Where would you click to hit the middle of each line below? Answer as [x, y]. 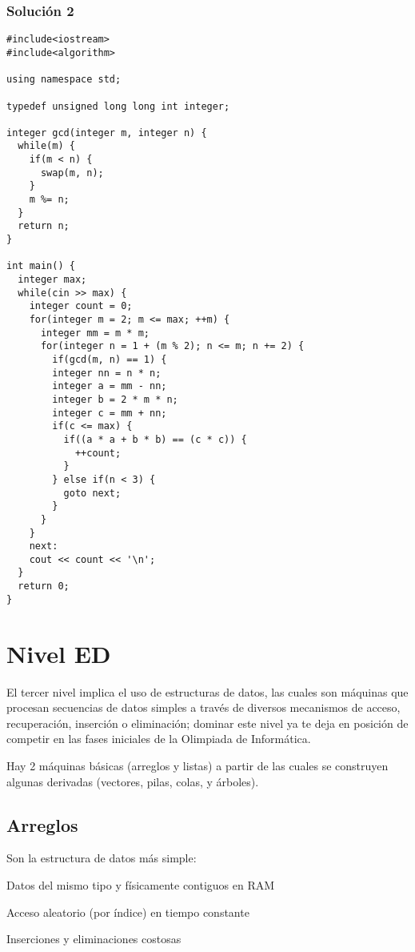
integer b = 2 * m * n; [115, 399]
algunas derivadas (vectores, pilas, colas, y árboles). [133, 781]
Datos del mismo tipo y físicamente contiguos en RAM [141, 884]
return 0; [44, 586]
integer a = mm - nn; [110, 386]
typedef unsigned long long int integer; [118, 106]
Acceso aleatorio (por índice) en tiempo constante [128, 912]
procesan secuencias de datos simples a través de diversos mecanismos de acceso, [204, 707]
